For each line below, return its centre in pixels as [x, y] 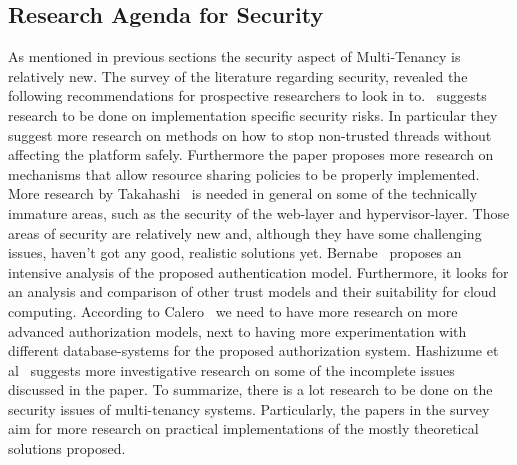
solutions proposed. [67, 448]
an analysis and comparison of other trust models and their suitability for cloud [252, 291]
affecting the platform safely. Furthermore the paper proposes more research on [251, 154]
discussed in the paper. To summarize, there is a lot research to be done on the [250, 389]
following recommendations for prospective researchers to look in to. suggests [247, 95]
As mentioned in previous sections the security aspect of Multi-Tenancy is [234, 56]
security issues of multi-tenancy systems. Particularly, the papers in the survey [249, 408]
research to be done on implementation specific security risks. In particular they [253, 114]
